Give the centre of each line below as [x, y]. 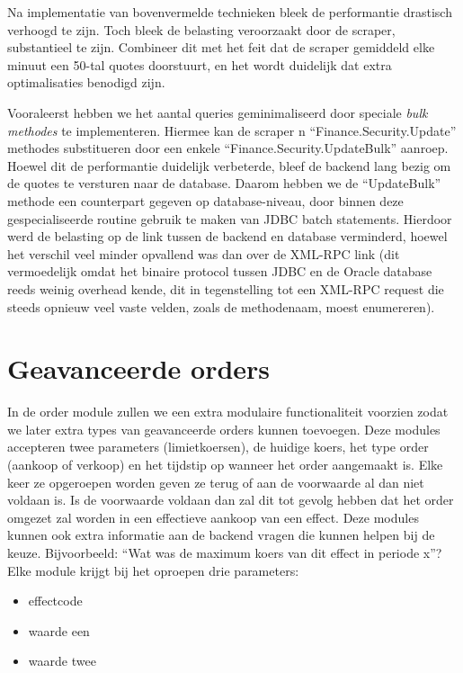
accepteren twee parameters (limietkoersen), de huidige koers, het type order [218, 447]
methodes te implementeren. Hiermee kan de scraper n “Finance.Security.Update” [232, 130]
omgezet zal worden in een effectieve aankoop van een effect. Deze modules [213, 517]
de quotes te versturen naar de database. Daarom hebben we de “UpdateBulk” [224, 183]
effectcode [55, 601]
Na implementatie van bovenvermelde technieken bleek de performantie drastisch [230, 12]
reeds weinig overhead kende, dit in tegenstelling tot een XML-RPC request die [226, 288]
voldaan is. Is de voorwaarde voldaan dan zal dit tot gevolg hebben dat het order [231, 500]
